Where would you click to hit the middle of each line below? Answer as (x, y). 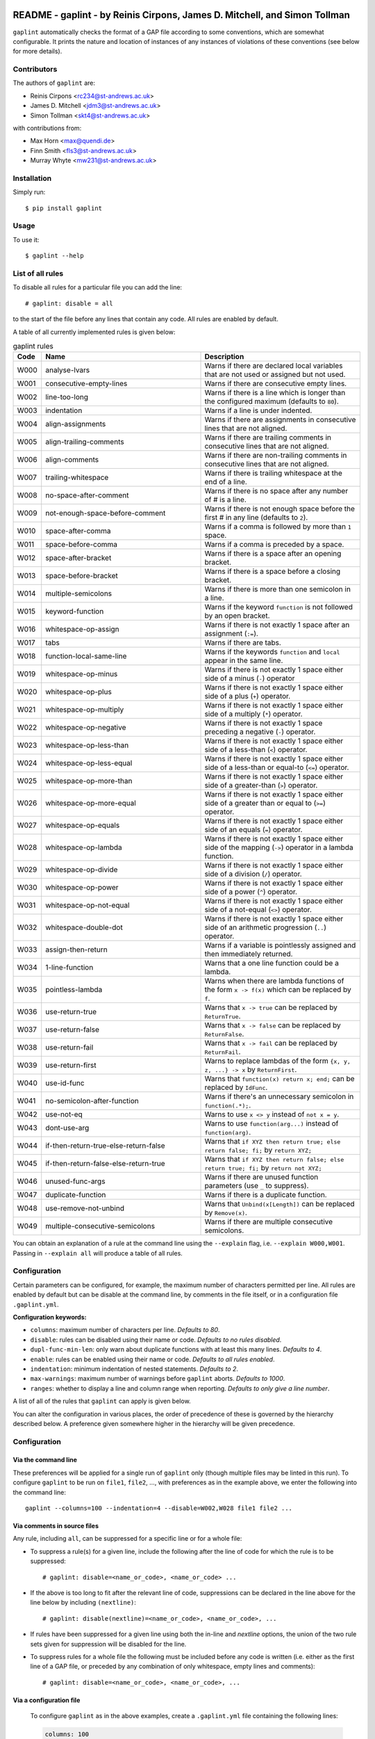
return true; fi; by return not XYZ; (263, 1168)
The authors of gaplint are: (54, 83)
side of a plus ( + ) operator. (248, 696)
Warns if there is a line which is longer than (275, 393)
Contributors (35, 70)
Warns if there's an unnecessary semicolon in (279, 1097)
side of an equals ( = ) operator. (253, 830)
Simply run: (29, 192)
